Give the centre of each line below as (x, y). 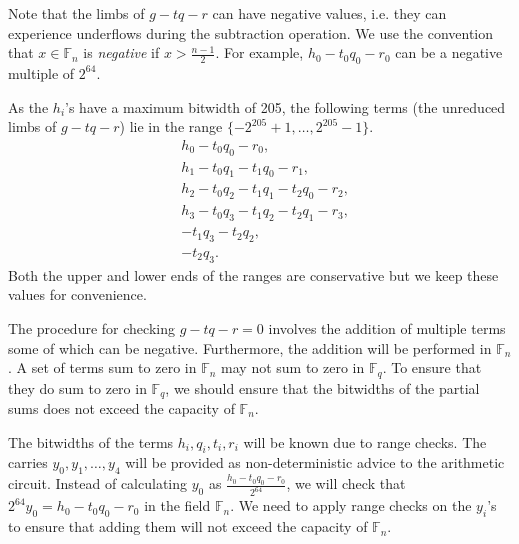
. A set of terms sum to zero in (102, 367)
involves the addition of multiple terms (387, 327)
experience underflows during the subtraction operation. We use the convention (251, 32)
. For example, (259, 52)
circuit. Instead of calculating (98, 483)
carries (28, 462)
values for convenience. (77, 294)
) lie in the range (171, 126)
